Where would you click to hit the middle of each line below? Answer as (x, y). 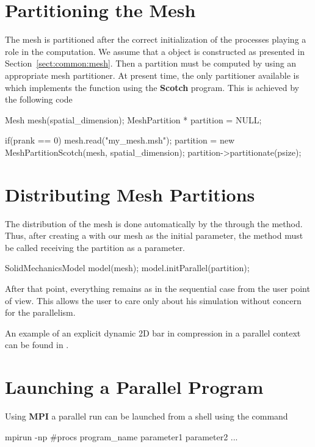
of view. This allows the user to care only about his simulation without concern (153, 300)
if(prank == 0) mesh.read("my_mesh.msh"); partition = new (120, 140)
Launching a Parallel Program (134, 387)
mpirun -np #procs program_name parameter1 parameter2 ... (121, 436)
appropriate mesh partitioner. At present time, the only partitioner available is (152, 75)
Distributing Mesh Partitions (130, 194)
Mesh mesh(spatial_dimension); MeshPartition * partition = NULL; (133, 119)
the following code (39, 99)
